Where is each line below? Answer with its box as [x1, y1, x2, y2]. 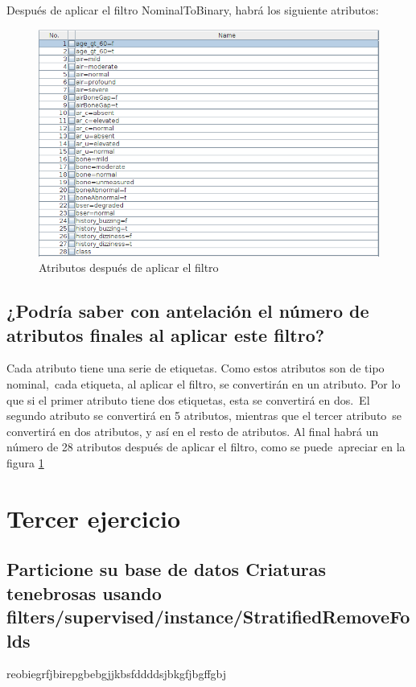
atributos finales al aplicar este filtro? [6, 322, 325, 347]
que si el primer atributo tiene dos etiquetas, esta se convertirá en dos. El [6, 391, 370, 408]
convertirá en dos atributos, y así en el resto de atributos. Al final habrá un [6, 422, 379, 439]
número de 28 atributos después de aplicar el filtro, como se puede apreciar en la [6, 438, 406, 455]
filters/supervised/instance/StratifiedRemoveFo [6, 604, 410, 629]
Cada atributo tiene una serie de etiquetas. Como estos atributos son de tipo [6, 360, 385, 376]
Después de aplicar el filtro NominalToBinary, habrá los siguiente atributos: [6, 2, 379, 18]
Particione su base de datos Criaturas [6, 557, 327, 582]
